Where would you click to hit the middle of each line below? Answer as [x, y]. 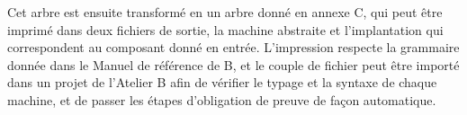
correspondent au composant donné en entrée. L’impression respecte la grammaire [233, 47]
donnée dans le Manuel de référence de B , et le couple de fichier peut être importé [233, 64]
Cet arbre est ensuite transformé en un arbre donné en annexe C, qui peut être [225, 12]
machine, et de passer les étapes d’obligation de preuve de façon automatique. [222, 99]
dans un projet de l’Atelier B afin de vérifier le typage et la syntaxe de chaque [222, 82]
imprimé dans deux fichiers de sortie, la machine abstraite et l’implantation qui [225, 29]
